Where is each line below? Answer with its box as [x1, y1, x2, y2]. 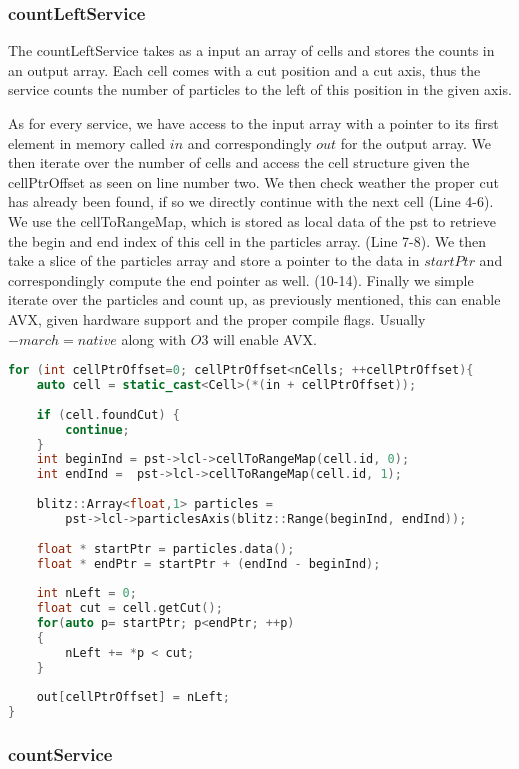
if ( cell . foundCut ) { [36, 407, 180, 422]
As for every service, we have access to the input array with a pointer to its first [8, 113, 499, 133]
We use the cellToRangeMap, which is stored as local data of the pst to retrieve [8, 210, 496, 231]
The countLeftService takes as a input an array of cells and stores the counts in [8, 40, 495, 61]
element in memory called [8, 132, 166, 153]
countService [8, 742, 113, 767]
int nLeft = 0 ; [36, 586, 137, 601]
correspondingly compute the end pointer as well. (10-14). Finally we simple [8, 269, 474, 290]
